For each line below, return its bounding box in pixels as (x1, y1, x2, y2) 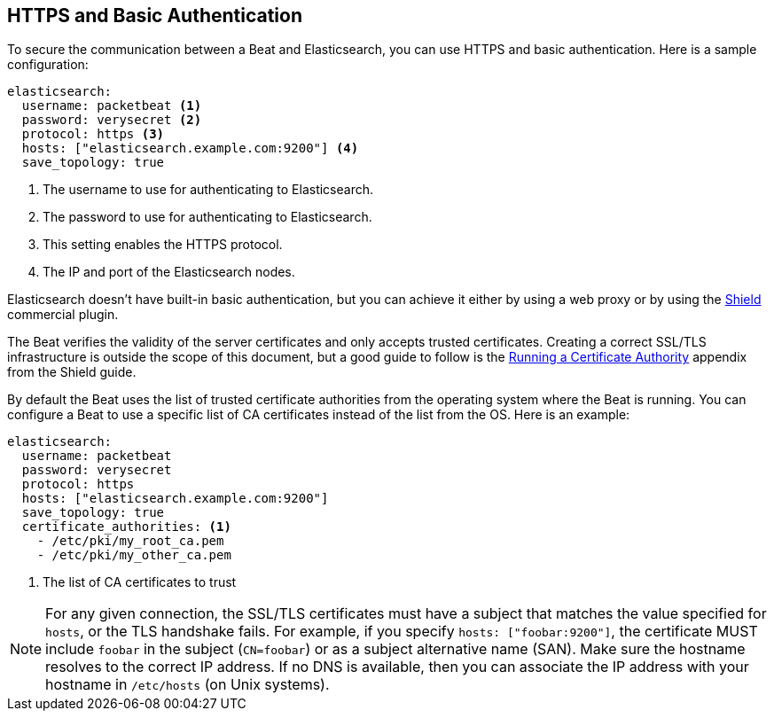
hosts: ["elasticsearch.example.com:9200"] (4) (21, 141, 359, 156)
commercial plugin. (7, 307, 119, 323)
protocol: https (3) (21, 127, 165, 142)
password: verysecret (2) (21, 113, 202, 128)
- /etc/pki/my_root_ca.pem (36, 534, 224, 549)
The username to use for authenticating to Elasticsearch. (43, 182, 374, 198)
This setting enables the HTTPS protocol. (43, 237, 283, 253)
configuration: (7, 57, 89, 73)
